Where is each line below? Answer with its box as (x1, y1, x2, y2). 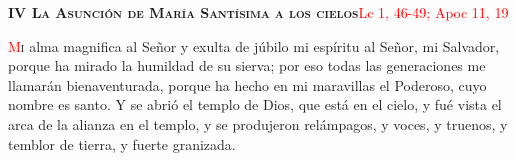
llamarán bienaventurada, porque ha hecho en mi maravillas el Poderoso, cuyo (8, 74, 487, 95)
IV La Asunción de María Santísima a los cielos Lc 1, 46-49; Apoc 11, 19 (8, 2, 509, 22)
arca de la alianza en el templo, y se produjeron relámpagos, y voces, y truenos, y (8, 113, 508, 134)
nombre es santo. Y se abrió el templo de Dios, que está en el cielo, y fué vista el (8, 94, 502, 115)
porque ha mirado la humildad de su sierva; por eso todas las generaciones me (8, 55, 486, 76)
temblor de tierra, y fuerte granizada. (8, 133, 236, 154)
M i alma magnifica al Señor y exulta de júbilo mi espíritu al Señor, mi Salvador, (8, 35, 500, 56)
